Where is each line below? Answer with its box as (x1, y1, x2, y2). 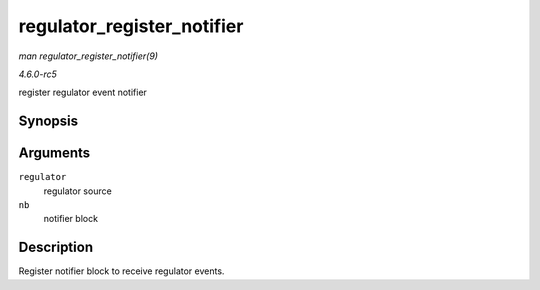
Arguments (18, 145, 91, 162)
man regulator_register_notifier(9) (18, 50, 159, 62)
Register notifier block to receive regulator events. (18, 265, 225, 277)
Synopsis (18, 113, 79, 130)
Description (18, 239, 94, 256)
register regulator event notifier (18, 86, 147, 99)
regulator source (43, 185, 112, 197)
